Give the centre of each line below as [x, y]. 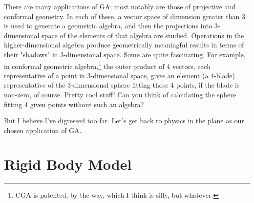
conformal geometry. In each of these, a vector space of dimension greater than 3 [125, 16]
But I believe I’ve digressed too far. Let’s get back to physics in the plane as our [124, 121]
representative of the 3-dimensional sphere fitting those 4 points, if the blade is [122, 85]
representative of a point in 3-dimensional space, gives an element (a [106, 75]
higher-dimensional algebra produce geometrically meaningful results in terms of [124, 45]
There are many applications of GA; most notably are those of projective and [120, 6]
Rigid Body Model [68, 164]
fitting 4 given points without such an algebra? [74, 104]
